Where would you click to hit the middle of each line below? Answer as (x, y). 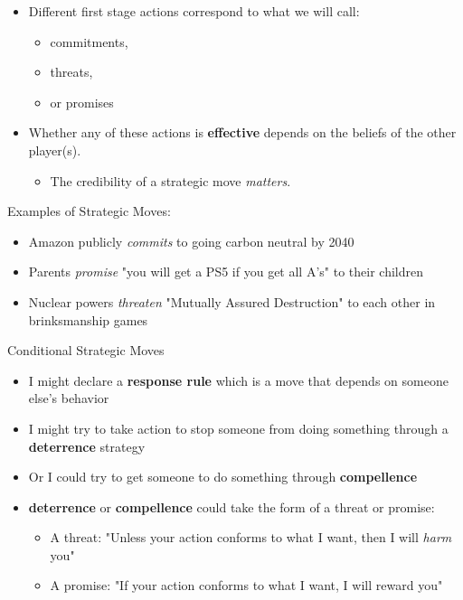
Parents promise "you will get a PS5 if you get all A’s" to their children (226, 272)
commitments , (89, 41)
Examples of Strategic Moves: (89, 211)
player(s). (55, 150)
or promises (82, 102)
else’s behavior (69, 398)
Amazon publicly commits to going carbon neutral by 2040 (191, 241)
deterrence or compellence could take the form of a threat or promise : (231, 506)
